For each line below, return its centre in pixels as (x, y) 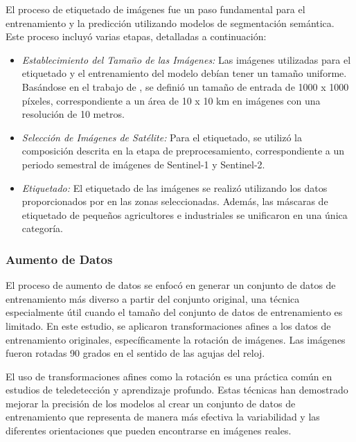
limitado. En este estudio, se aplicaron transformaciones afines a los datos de (168, 325)
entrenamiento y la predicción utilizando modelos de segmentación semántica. (170, 23)
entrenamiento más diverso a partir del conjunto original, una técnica (153, 298)
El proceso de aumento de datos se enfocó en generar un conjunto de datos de (171, 285)
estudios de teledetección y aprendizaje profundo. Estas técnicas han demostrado (177, 390)
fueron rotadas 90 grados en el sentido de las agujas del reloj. (135, 353)
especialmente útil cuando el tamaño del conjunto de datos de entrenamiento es (174, 312)
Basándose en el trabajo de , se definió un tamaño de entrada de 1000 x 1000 (185, 86)
